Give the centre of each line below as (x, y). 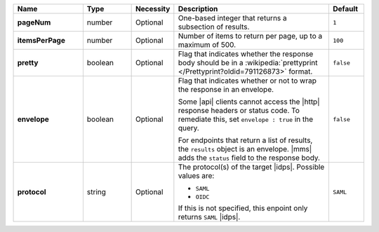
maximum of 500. (207, 45)
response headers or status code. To (239, 110)
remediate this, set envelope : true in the (246, 119)
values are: (196, 176)
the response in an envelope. (226, 89)
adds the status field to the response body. (249, 158)
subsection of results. (214, 27)
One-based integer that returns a (232, 18)
